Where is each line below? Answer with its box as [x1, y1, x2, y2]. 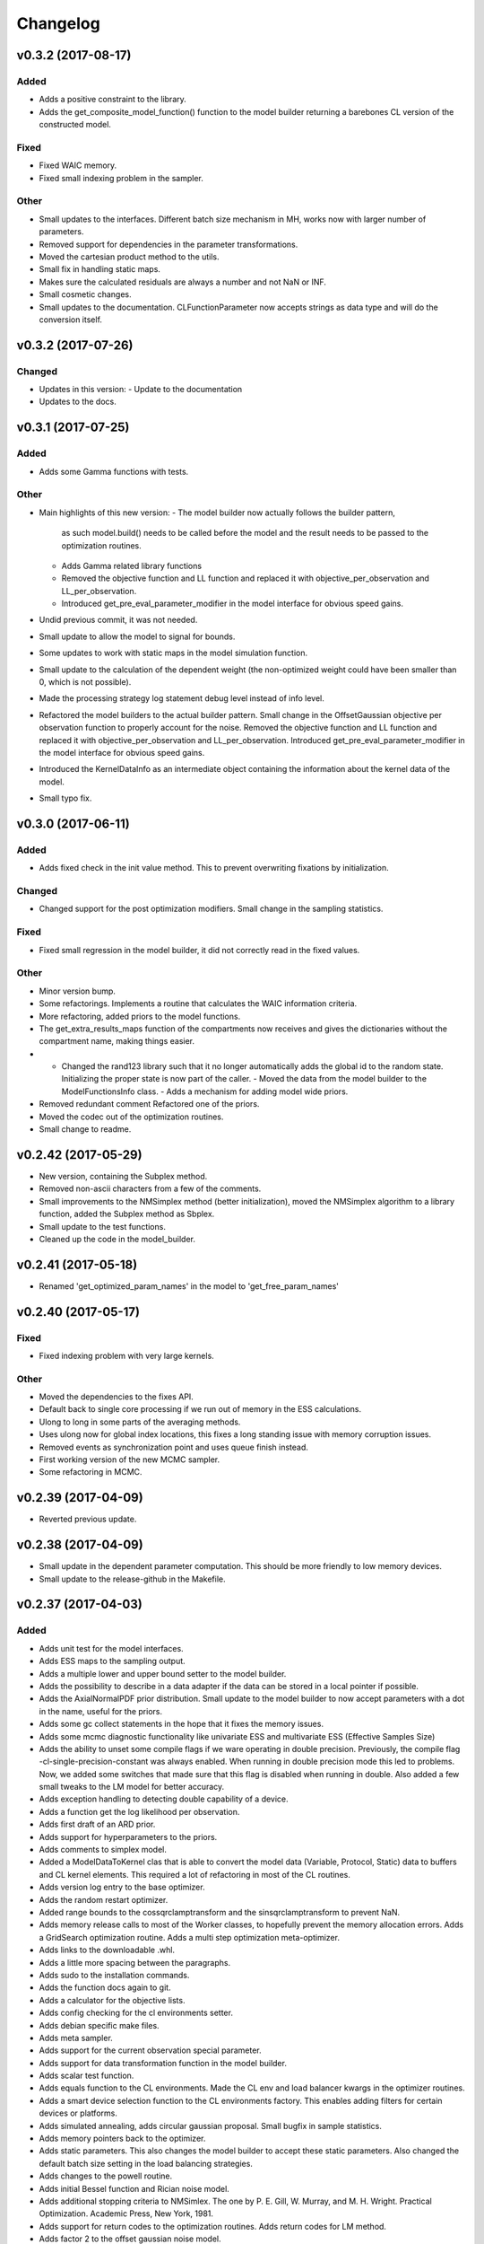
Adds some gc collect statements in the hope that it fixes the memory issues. [39, 1719, 324, 1730]
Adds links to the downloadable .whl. [39, 1944, 175, 1956]
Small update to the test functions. [39, 1221, 166, 1232]
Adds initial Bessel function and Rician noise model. [39, 2183, 230, 2194]
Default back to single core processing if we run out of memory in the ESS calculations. [39, 1404, 362, 1415]
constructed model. [39, 119, 112, 130]
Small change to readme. [39, 1124, 132, 1135]
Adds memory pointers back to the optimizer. [39, 2133, 206, 2144]
